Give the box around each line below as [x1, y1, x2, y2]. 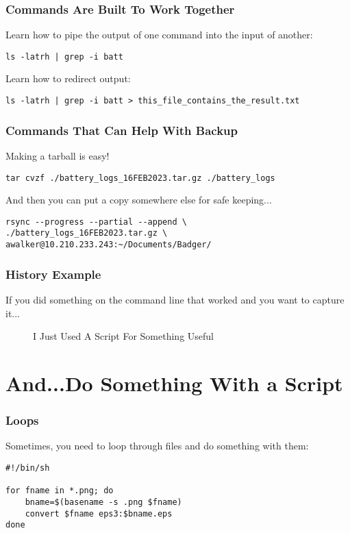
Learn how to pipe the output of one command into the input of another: [5, 27, 313, 42]
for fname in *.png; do [5, 486, 114, 496]
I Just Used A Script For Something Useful [33, 329, 214, 343]
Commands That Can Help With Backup [5, 121, 238, 138]
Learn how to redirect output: [5, 71, 131, 86]
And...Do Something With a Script [5, 369, 343, 397]
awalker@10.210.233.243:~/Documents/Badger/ [5, 240, 212, 250]
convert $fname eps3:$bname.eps [25, 508, 173, 519]
